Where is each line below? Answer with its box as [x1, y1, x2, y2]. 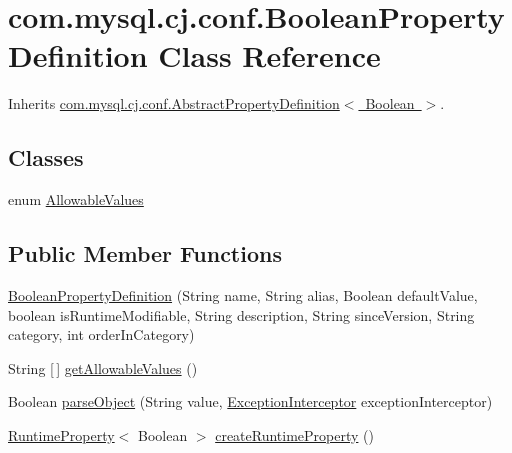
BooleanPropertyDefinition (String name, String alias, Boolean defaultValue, [8, 284, 478, 305]
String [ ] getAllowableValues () [8, 357, 198, 378]
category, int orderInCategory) [8, 324, 195, 345]
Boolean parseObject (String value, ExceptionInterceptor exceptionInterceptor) [8, 391, 493, 412]
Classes [8, 142, 84, 173]
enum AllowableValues [8, 189, 144, 210]
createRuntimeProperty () [215, 424, 374, 445]
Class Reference [158, 35, 381, 76]
